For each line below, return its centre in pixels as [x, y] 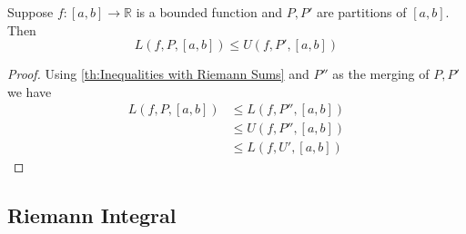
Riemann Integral [92, 215]
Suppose [30, 12]
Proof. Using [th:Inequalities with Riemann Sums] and [158, 74]
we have [30, 91]
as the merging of [381, 74]
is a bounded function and [209, 12]
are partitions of [361, 12]
